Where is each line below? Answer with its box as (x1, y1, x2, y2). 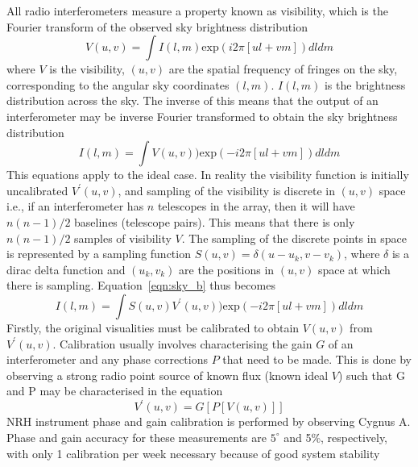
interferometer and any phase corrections (6, 351, 209, 368)
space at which (317, 261, 391, 277)
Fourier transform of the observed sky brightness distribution (6, 18, 308, 35)
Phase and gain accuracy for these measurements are (6, 428, 267, 445)
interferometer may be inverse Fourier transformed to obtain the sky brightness (6, 107, 398, 124)
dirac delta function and (6, 261, 126, 277)
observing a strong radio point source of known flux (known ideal (6, 366, 329, 383)
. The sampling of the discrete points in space (181, 229, 407, 246)
